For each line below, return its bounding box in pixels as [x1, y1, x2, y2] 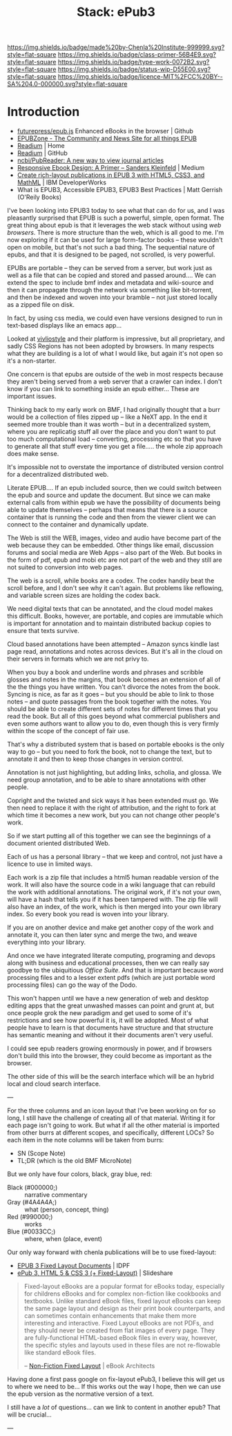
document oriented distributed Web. [7, 839, 110, 847]
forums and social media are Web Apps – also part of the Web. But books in [7, 549, 222, 557]
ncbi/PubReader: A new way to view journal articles [17, 156, 164, 164]
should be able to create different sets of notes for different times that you [7, 705, 218, 713]
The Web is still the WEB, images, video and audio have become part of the [7, 533, 222, 542]
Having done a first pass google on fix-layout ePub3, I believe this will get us [7, 1375, 225, 1383]
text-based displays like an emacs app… [7, 321, 122, 330]
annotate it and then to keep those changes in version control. [7, 755, 184, 764]
